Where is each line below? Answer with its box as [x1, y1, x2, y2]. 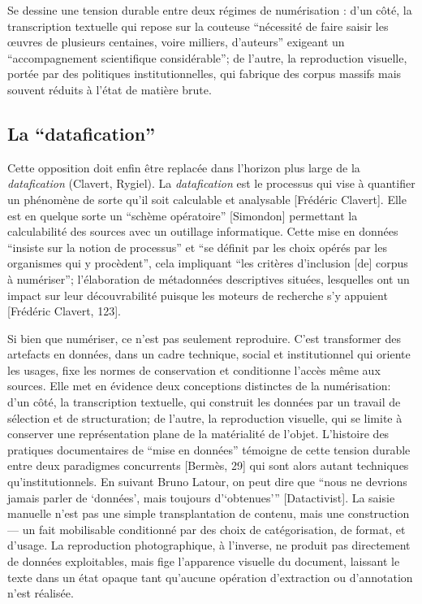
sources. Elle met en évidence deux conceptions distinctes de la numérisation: [7, 377, 391, 394]
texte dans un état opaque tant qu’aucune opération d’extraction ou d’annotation [7, 568, 413, 585]
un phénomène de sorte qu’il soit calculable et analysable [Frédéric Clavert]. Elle [7, 190, 407, 207]
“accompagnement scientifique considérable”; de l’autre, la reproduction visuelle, [7, 49, 407, 66]
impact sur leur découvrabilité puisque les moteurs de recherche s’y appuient [7, 286, 388, 303]
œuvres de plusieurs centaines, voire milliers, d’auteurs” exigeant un [7, 33, 345, 50]
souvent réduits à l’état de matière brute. [7, 80, 212, 98]
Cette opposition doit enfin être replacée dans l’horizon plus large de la [7, 159, 360, 176]
